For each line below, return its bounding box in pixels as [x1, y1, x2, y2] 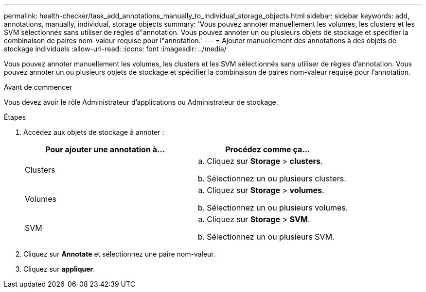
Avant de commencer [4, 83, 72, 91]
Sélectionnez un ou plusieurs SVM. [207, 232, 335, 242]
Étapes [4, 113, 26, 121]
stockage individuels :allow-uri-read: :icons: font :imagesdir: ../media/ [4, 45, 227, 53]
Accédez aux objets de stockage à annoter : [23, 128, 164, 136]
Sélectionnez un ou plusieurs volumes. [207, 203, 348, 212]
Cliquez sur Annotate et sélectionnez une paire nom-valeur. [23, 250, 215, 258]
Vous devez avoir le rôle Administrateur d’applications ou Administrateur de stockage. [4, 98, 278, 106]
